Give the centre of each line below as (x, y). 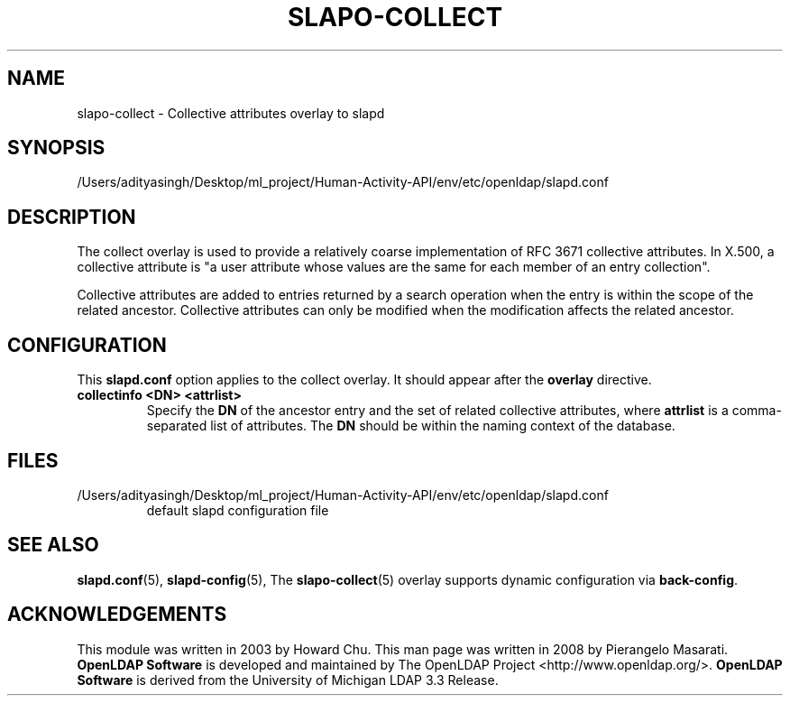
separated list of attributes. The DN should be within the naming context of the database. (411, 426)
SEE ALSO (53, 545)
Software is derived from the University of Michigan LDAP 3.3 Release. (288, 680)
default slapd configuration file (238, 510)
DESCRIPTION (72, 217)
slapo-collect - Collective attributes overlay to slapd (231, 113)
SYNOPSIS (56, 148)
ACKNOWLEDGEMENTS (117, 615)
